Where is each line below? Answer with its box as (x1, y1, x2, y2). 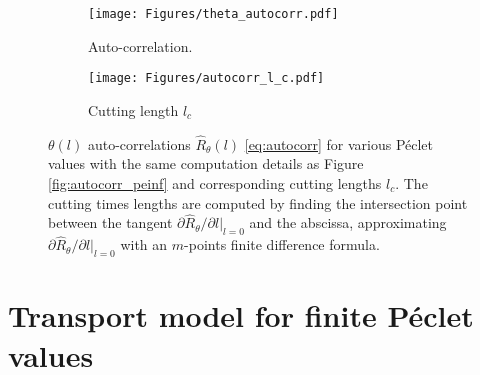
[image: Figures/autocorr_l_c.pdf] (88, 71, 325, 86)
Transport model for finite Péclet (8, 295, 474, 336)
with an (120, 234, 168, 255)
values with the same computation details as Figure (48, 153, 364, 174)
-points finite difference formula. (184, 234, 380, 255)
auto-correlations (87, 133, 191, 154)
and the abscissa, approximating (249, 212, 447, 233)
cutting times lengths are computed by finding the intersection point (48, 192, 468, 213)
